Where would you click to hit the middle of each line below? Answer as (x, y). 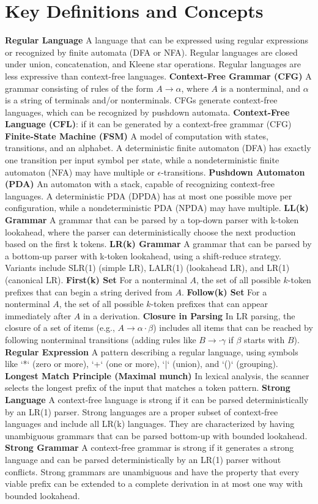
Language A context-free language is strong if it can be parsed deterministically (157, 399)
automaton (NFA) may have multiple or (80, 172)
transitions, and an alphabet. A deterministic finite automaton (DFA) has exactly (158, 148)
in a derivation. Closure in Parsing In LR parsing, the (189, 315)
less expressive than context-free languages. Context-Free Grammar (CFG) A (158, 76)
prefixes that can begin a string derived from (89, 291)
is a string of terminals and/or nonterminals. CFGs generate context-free (141, 100)
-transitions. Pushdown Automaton (233, 172)
